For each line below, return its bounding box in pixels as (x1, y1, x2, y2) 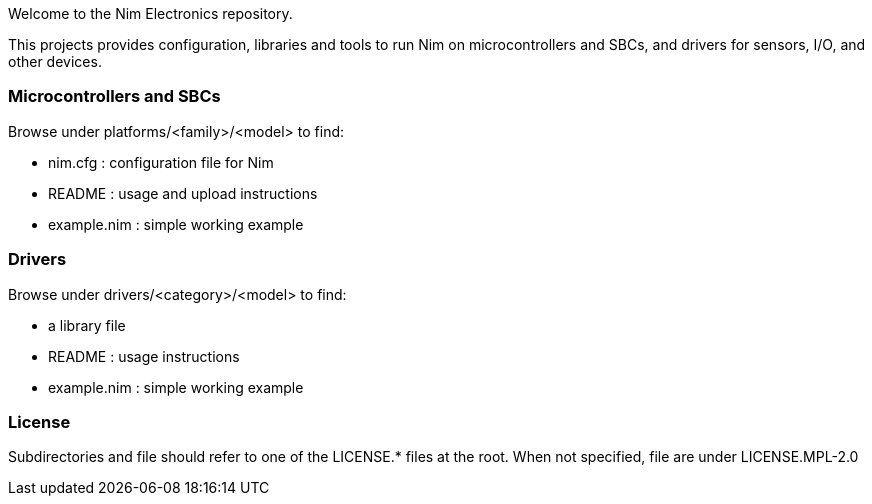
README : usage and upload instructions (48, 184, 318, 202)
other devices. (8, 53, 102, 70)
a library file (48, 316, 126, 334)
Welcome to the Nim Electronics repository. (8, 5, 293, 22)
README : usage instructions (48, 347, 240, 365)
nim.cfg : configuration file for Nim (48, 153, 274, 171)
